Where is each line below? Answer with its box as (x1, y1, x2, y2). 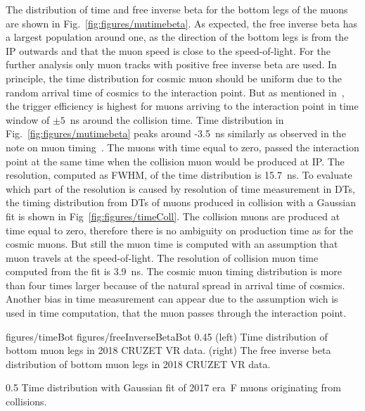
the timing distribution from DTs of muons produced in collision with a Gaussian (6, 195, 356, 210)
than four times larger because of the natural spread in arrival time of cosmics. (6, 277, 345, 292)
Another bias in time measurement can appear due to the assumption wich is (6, 291, 338, 306)
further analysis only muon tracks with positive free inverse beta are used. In (6, 57, 337, 72)
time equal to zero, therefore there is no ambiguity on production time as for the (6, 222, 353, 237)
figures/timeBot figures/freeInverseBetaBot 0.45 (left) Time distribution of (6, 329, 328, 343)
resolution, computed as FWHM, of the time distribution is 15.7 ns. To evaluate (6, 167, 352, 182)
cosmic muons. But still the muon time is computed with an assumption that (6, 236, 338, 251)
